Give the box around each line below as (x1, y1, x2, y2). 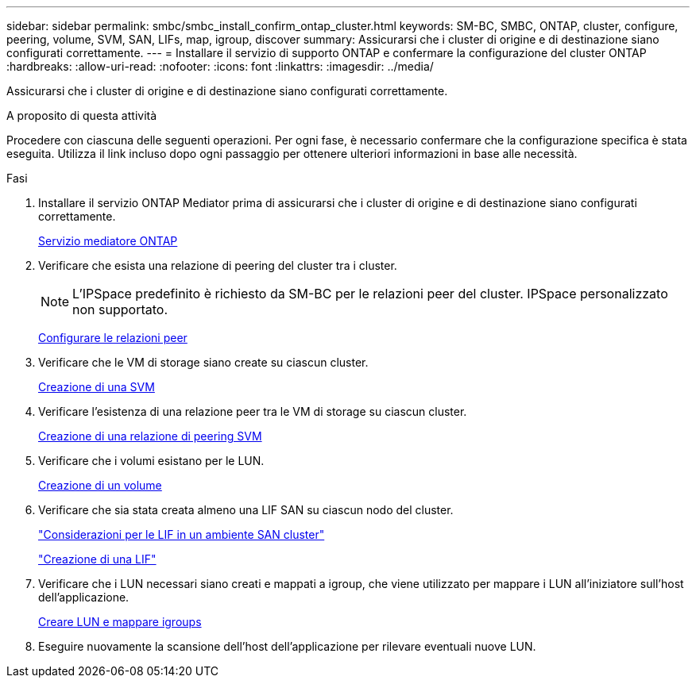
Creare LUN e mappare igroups (38, 615, 202, 628)
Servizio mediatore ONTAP (38, 234, 178, 248)
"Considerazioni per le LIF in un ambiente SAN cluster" (38, 528, 325, 541)
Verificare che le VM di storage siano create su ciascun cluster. (38, 355, 369, 369)
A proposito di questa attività (6, 109, 157, 122)
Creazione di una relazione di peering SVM (38, 429, 262, 443)
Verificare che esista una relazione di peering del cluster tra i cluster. (38, 259, 397, 272)
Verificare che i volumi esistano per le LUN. (38, 454, 265, 467)
